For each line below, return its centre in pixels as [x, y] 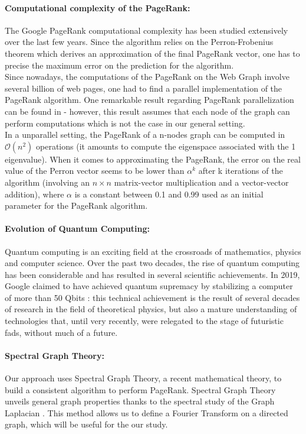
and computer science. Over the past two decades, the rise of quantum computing [152, 263]
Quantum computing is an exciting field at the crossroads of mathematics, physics [153, 251]
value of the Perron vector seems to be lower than [95, 171]
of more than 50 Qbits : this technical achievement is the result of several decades [152, 297]
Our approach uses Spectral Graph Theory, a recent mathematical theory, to [143, 378]
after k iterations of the [241, 171]
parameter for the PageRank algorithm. [76, 205]
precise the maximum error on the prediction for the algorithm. [119, 65]
